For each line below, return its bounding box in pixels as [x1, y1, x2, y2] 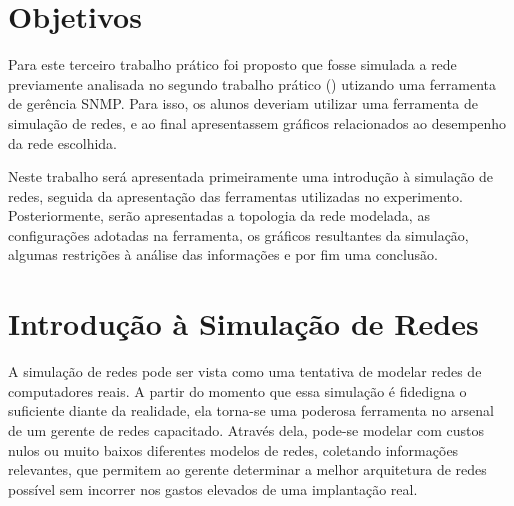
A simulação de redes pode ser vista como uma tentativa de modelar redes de [8, 361, 482, 382]
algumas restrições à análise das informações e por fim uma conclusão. [8, 244, 438, 265]
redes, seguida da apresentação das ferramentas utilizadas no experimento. [8, 185, 463, 206]
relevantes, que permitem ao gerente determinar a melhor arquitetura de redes [8, 459, 487, 480]
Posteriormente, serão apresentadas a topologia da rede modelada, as [8, 205, 430, 226]
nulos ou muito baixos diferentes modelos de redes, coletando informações [8, 439, 459, 460]
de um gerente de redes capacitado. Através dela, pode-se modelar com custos [8, 419, 485, 440]
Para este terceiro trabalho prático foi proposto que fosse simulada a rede [8, 54, 457, 75]
